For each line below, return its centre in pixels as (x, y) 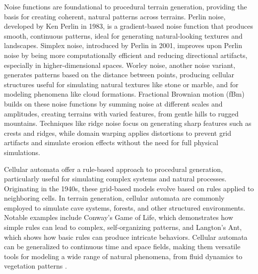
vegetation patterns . (35, 266)
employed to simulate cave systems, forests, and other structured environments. (125, 207)
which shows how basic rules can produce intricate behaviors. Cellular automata (126, 237)
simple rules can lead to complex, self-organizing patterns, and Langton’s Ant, (123, 227)
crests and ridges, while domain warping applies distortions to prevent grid (118, 133)
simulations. (22, 152)
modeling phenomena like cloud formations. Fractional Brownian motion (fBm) (124, 94)
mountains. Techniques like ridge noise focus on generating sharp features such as (128, 123)
